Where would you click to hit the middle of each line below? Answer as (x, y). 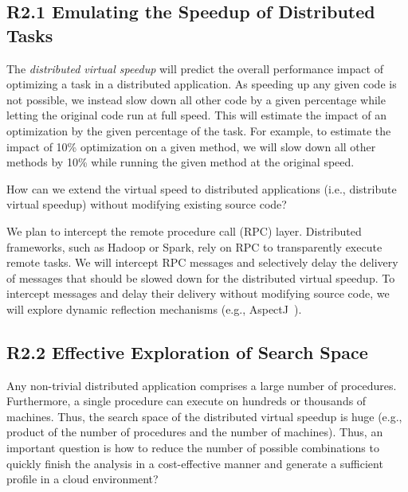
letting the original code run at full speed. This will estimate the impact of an (197, 115)
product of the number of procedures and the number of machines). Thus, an (195, 432)
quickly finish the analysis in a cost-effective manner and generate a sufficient (195, 463)
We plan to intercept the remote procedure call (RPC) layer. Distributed (184, 230)
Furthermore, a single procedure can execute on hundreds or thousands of (186, 401)
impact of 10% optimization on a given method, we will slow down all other (191, 146)
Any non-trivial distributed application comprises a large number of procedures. (202, 385)
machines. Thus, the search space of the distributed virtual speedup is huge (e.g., (204, 416)
